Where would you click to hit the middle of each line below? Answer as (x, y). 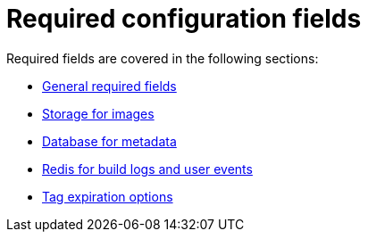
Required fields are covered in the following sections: (163, 58)
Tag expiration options (108, 196)
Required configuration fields (184, 19)
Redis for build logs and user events (147, 169)
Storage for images (98, 113)
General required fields (109, 86)
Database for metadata (109, 141)
